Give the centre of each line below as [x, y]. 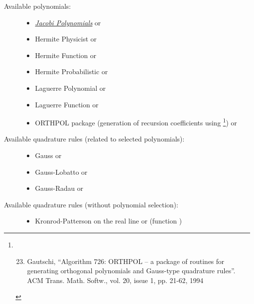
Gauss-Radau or [59, 188]
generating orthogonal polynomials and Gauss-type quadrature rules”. [131, 271]
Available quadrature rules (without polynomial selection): [91, 204]
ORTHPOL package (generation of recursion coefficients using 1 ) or [136, 122]
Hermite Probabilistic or [71, 71]
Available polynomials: [37, 6]
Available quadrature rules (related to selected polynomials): [94, 139]
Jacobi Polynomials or [68, 22]
